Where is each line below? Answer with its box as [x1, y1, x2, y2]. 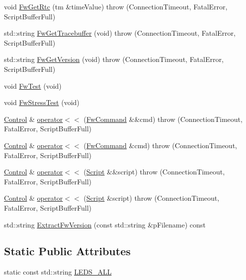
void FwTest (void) [4, 80, 62, 91]
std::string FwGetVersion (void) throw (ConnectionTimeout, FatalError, [4, 54, 224, 64]
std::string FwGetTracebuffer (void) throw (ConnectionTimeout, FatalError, [4, 28, 236, 38]
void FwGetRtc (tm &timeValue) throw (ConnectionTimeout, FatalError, [4, 1, 228, 11]
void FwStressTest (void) [4, 97, 80, 108]
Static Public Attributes [4, 243, 131, 259]
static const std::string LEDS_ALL [4, 267, 112, 277]
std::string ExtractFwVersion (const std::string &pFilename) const [4, 219, 206, 229]
